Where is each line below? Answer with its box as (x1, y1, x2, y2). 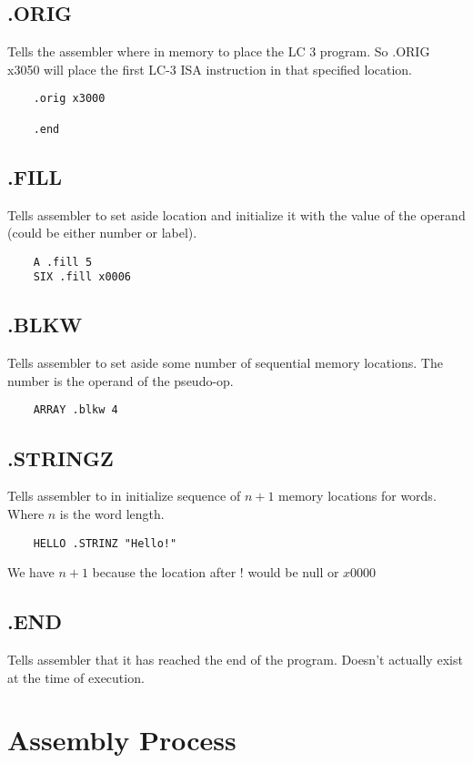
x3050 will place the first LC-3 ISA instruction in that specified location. (7, 59, 413, 78)
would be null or (247, 563, 339, 582)
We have (7, 563, 55, 582)
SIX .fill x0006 (33, 270, 132, 284)
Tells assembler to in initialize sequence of (7, 486, 241, 505)
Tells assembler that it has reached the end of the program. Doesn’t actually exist (7, 649, 463, 668)
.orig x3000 (33, 92, 106, 106)
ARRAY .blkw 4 (33, 403, 118, 417)
